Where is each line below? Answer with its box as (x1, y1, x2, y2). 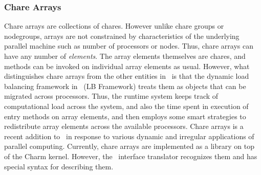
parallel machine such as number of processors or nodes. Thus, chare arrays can (4, 40, 254, 51)
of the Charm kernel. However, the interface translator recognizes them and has (4, 150, 257, 161)
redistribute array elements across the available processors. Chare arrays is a (4, 121, 244, 132)
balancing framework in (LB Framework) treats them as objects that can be (4, 80, 246, 91)
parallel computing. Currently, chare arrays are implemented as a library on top (4, 141, 254, 151)
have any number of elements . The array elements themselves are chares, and (4, 51, 246, 61)
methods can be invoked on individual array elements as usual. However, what (4, 60, 250, 71)
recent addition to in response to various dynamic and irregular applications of (4, 130, 254, 141)
